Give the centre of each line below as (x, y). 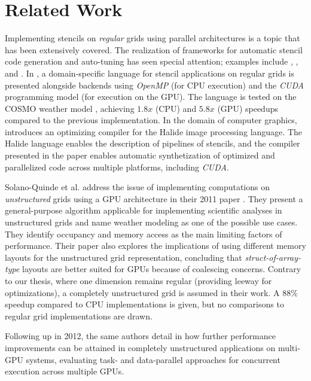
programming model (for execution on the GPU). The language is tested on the (151, 97)
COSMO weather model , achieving (70, 108)
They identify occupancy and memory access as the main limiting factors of (144, 234)
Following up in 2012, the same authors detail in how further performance (140, 336)
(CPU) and (176, 108)
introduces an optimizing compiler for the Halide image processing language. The (153, 131)
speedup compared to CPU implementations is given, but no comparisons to (144, 304)
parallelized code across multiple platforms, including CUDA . (117, 167)
